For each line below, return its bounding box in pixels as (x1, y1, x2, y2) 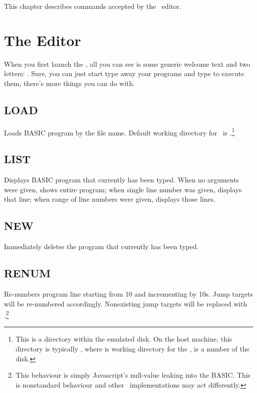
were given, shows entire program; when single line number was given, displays (4, 184, 242, 194)
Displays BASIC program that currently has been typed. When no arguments (4, 175, 239, 185)
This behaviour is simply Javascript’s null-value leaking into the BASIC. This (15, 370, 251, 380)
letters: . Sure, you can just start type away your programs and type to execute (4, 68, 244, 79)
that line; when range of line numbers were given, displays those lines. (4, 194, 215, 204)
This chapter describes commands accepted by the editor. (4, 1, 181, 11)
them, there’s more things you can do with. (4, 78, 135, 88)
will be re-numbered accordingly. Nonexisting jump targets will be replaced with (4, 298, 247, 308)
